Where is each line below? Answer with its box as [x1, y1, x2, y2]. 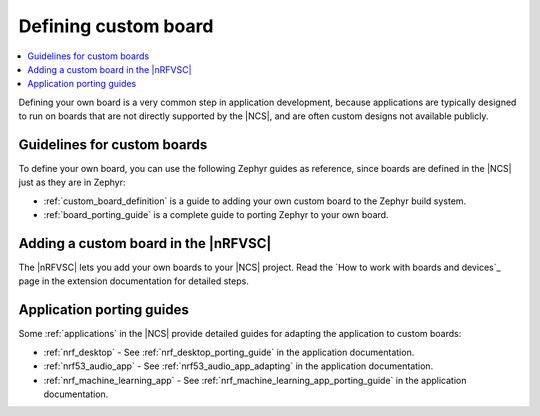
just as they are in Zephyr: [18, 176, 126, 189]
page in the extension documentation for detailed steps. [18, 275, 249, 287]
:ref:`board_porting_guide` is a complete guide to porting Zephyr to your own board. [43, 209, 389, 221]
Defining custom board [18, 15, 214, 37]
